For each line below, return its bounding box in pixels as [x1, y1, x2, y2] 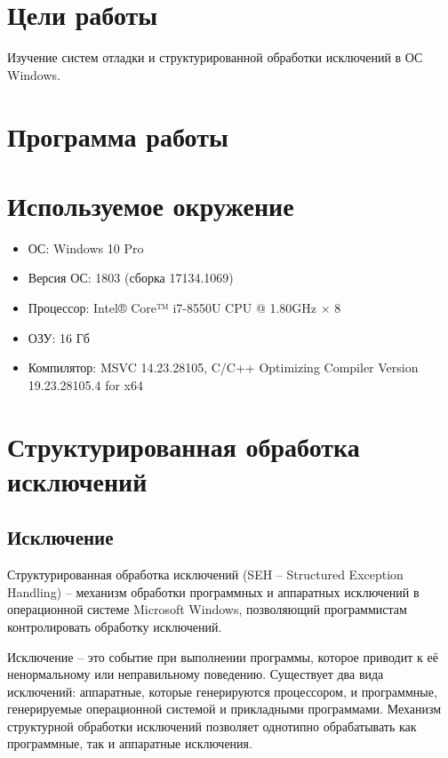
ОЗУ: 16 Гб [28, 328, 90, 347]
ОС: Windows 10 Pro [28, 238, 144, 257]
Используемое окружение [7, 187, 294, 223]
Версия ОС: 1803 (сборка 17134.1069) [28, 268, 234, 287]
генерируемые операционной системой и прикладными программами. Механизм [7, 699, 442, 718]
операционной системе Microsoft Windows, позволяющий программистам [7, 600, 407, 618]
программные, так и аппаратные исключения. [7, 734, 252, 753]
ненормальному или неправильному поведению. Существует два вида [7, 665, 384, 683]
